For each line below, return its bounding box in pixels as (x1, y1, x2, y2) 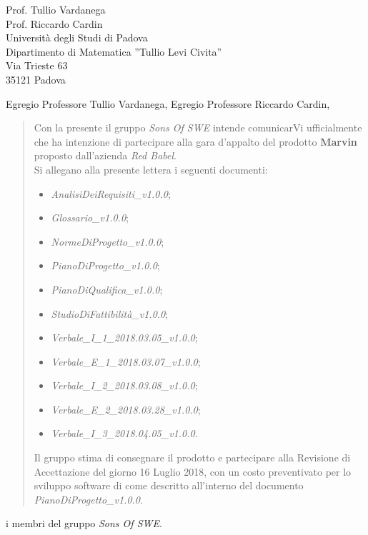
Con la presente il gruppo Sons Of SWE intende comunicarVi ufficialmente (34, 120, 362, 135)
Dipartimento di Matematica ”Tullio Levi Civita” (6, 44, 222, 59)
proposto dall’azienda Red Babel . (34, 148, 176, 163)
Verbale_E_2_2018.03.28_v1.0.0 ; (51, 401, 201, 416)
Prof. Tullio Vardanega (6, 2, 106, 16)
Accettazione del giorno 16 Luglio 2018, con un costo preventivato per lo (34, 464, 352, 479)
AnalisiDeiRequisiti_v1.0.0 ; (51, 186, 171, 201)
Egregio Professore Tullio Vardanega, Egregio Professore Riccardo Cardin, (6, 96, 330, 111)
